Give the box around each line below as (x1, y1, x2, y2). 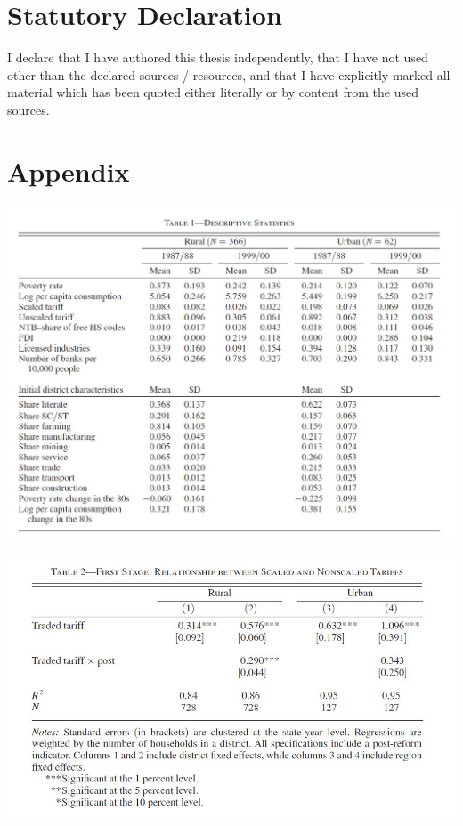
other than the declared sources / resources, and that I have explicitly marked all (7, 65, 451, 84)
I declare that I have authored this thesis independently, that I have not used (7, 48, 428, 67)
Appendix (7, 152, 130, 189)
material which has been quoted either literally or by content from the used (7, 83, 418, 101)
